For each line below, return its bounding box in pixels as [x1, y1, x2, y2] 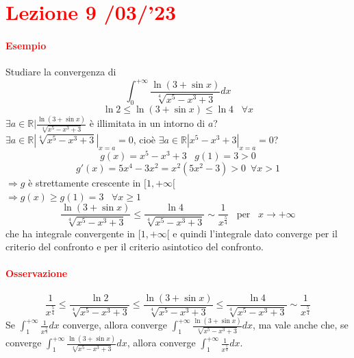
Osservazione [5, 266, 68, 281]
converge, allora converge [62, 318, 167, 332]
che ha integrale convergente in [5, 226, 136, 240]
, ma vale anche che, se [253, 318, 349, 332]
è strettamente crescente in [28, 175, 141, 189]
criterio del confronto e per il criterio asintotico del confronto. [5, 239, 264, 254]
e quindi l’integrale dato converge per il [173, 226, 338, 240]
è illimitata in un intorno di [89, 116, 205, 130]
